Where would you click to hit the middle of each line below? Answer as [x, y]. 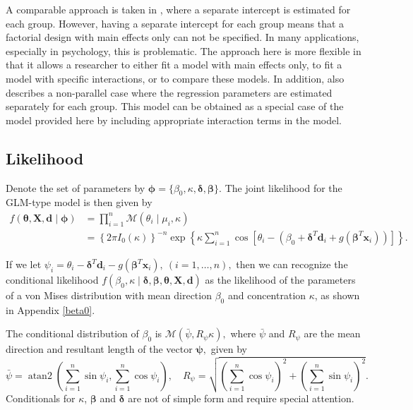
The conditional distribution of [72, 333]
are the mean [332, 333]
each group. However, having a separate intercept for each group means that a [175, 23]
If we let [24, 264]
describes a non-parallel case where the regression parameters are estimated [169, 92]
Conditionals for [41, 398]
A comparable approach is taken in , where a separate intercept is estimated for [178, 9]
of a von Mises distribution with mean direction [109, 295]
